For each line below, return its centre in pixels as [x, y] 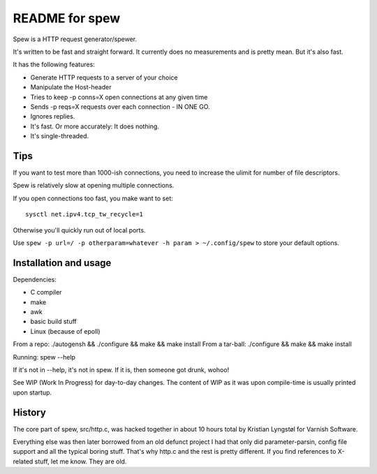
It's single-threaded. [60, 136]
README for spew [67, 18]
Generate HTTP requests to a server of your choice [104, 77]
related [23, 461]
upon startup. [32, 392]
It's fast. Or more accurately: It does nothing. [95, 126]
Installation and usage [62, 263]
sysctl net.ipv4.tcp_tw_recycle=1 [84, 214]
